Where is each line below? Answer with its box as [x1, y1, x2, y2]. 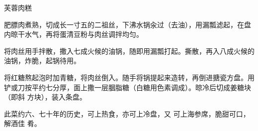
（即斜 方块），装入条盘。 [4, 92, 86, 102]
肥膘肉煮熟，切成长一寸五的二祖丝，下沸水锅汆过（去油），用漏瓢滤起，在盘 [4, 19, 251, 29]
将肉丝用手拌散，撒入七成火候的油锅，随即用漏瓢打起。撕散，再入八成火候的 [4, 45, 255, 56]
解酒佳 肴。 [4, 118, 41, 129]
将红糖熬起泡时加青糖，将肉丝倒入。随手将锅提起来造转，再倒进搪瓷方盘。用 [4, 72, 255, 82]
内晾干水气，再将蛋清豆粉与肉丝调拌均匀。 [4, 29, 143, 39]
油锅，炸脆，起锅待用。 [4, 55, 81, 66]
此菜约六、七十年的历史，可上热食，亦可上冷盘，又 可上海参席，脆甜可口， [4, 108, 250, 119]
